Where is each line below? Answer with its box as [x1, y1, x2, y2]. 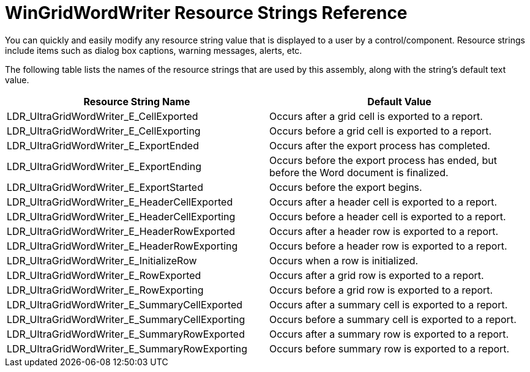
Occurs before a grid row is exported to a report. [269, 283, 493, 296]
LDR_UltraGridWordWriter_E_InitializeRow [7, 254, 197, 267]
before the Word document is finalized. [269, 166, 449, 179]
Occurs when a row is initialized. [269, 254, 419, 267]
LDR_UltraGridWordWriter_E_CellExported [7, 110, 198, 122]
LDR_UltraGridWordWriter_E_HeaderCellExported [7, 195, 233, 208]
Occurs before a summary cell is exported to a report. [269, 313, 517, 325]
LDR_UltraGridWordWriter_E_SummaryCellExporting [7, 313, 245, 325]
